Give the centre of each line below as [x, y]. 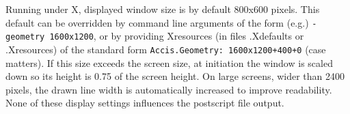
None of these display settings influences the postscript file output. [145, 103]
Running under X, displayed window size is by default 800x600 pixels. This [163, 9]
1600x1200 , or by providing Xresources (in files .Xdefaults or [177, 36]
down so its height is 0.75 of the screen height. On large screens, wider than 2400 [175, 76]
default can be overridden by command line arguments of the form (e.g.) [157, 22]
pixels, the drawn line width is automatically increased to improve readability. [169, 89]
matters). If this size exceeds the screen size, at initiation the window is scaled [169, 62]
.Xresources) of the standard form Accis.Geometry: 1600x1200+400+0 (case [166, 49]
